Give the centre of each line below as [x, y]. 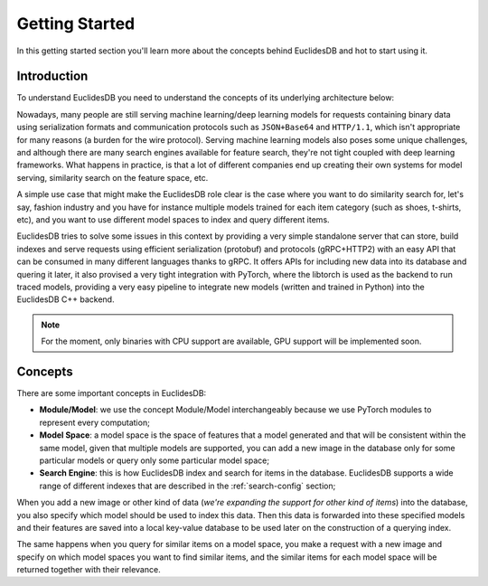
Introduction [52, 76]
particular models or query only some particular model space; [155, 460]
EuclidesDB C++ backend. [66, 299]
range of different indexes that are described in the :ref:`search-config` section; [188, 486]
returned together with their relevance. [89, 570]
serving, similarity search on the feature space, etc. [113, 177]
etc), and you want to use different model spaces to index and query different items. [173, 219]
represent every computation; [95, 422]
